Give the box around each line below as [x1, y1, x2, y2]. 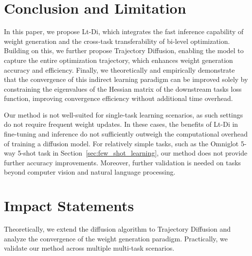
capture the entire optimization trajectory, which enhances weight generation [4, 55, 233, 65]
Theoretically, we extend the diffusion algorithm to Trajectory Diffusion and [4, 224, 231, 234]
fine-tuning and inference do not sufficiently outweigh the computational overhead [4, 129, 248, 139]
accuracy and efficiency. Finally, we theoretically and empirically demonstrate [4, 64, 235, 75]
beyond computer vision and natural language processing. [4, 167, 176, 177]
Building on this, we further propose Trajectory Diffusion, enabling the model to [4, 45, 244, 56]
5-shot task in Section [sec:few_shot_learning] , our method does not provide [18, 148, 248, 158]
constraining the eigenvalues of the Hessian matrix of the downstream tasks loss [4, 83, 242, 94]
